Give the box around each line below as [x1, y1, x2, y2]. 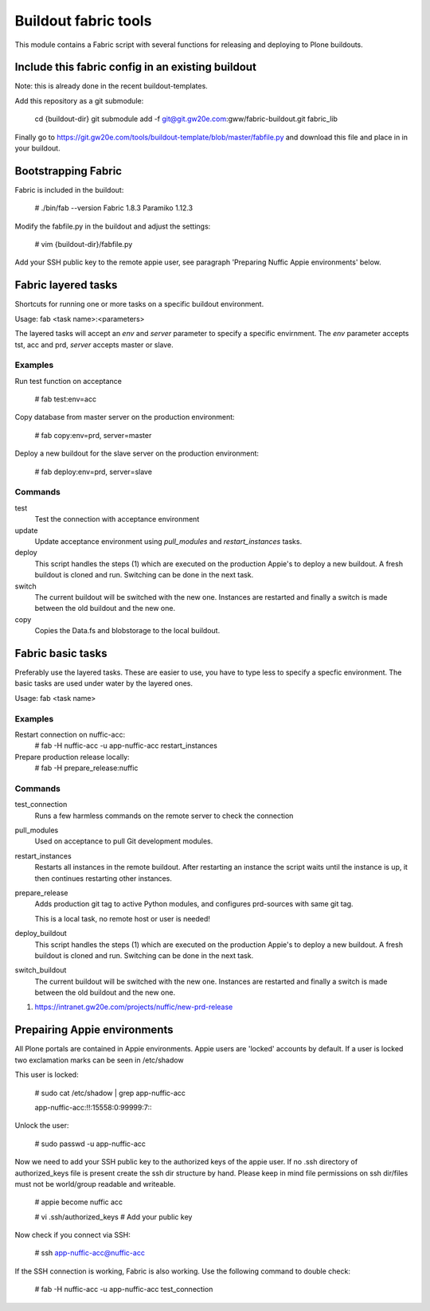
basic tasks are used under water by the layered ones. [14, 679, 193, 688]
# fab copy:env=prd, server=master [34, 430, 152, 440]
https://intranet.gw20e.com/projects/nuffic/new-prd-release [34, 1002, 233, 1012]
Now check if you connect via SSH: [14, 1231, 131, 1240]
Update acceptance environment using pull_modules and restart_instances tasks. [34, 536, 303, 546]
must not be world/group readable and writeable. [14, 1179, 176, 1188]
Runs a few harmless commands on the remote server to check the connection [34, 811, 294, 820]
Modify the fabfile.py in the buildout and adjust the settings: [14, 221, 211, 231]
